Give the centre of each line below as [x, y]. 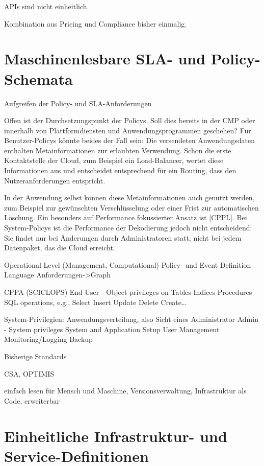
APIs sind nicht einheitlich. [47, 6]
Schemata [38, 78]
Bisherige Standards [35, 356]
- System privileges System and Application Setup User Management [112, 329]
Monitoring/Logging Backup [48, 339]
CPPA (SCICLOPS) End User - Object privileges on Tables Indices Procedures [128, 292]
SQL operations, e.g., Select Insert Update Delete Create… [95, 302]
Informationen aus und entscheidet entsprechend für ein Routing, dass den [120, 170]
